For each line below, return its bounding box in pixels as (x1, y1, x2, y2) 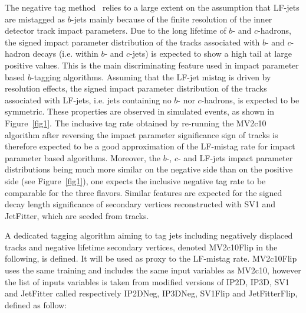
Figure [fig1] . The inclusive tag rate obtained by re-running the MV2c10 (5, 116, 266, 129)
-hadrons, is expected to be (201, 93, 300, 106)
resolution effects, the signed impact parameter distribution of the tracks (5, 82, 267, 94)
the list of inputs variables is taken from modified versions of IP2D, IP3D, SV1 (5, 275, 289, 288)
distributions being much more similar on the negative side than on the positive (5, 163, 293, 175)
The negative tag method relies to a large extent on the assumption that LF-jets (5, 1, 300, 13)
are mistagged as (5, 12, 65, 25)
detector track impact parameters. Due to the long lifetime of (5, 24, 226, 37)
